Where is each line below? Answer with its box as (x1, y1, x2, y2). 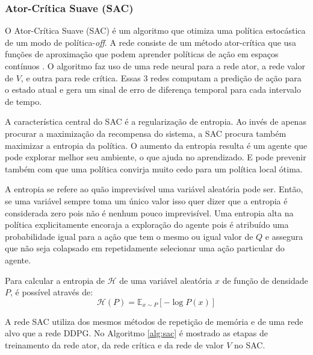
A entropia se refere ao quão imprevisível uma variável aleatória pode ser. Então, (5, 183, 303, 195)
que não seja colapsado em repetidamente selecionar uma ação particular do (5, 242, 285, 254)
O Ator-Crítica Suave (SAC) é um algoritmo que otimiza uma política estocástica (5, 24, 306, 37)
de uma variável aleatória (119, 274, 212, 286)
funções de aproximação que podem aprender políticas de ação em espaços (5, 48, 279, 60)
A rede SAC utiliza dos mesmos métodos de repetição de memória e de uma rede (5, 315, 303, 327)
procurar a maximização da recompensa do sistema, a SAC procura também (5, 127, 287, 139)
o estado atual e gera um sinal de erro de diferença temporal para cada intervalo (5, 83, 301, 96)
